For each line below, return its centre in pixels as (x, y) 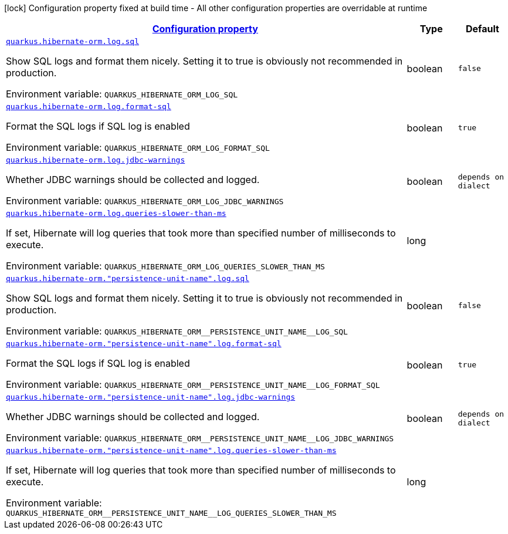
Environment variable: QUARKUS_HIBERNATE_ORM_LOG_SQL (122, 94)
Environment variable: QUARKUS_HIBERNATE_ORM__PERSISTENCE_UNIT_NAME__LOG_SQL (177, 331)
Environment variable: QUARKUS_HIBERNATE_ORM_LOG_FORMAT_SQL (138, 147)
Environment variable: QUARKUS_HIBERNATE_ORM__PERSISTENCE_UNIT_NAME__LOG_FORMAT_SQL (193, 384)
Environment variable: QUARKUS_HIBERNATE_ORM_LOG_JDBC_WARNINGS (145, 201)
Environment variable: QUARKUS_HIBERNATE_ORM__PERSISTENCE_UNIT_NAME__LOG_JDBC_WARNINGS (200, 438)
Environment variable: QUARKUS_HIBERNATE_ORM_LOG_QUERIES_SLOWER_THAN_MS (165, 266)
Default (482, 29)
